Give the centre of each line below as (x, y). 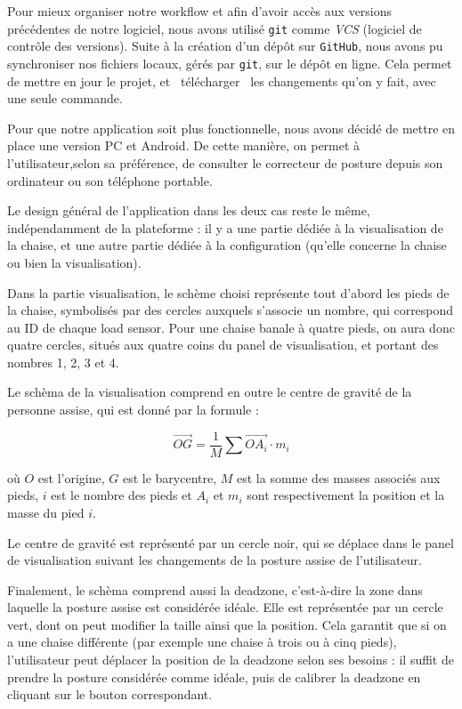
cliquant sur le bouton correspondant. (110, 694)
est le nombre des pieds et (122, 495)
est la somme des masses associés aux (339, 477)
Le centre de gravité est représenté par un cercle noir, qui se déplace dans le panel (231, 542)
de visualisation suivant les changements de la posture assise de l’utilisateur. (215, 560)
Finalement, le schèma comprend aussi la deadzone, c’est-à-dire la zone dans (215, 589)
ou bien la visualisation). (74, 262)
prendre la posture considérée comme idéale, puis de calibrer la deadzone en (214, 677)
